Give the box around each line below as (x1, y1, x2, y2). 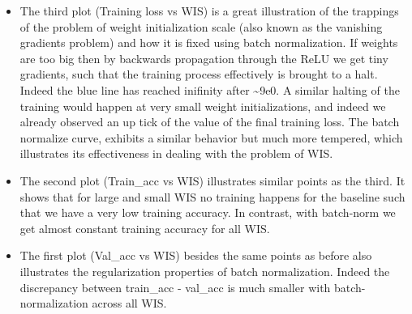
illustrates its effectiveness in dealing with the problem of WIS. (19, 145, 333, 162)
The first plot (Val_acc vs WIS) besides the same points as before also (19, 247, 372, 264)
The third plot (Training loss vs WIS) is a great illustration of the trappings (19, 2, 399, 19)
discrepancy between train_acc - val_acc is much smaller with (19, 278, 331, 295)
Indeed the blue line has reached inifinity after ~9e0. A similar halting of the (19, 81, 400, 98)
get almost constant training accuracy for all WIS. (19, 219, 270, 236)
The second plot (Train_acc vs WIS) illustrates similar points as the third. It (19, 172, 406, 189)
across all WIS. (92, 295, 167, 312)
